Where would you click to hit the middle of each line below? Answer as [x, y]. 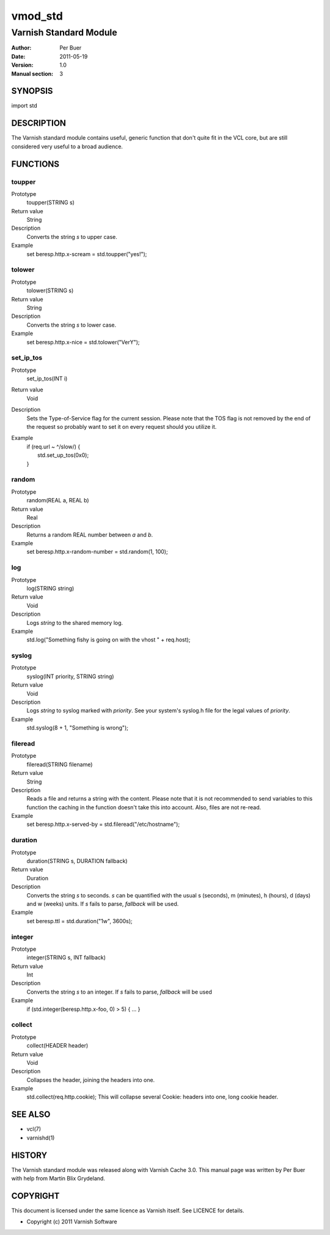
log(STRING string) [50, 588]
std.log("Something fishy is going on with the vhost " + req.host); [108, 640]
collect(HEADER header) [57, 1046]
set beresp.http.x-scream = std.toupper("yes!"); [87, 254]
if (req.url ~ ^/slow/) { [53, 447]
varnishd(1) [41, 1138]
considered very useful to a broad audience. [67, 146]
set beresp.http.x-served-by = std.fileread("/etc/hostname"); [103, 825]
